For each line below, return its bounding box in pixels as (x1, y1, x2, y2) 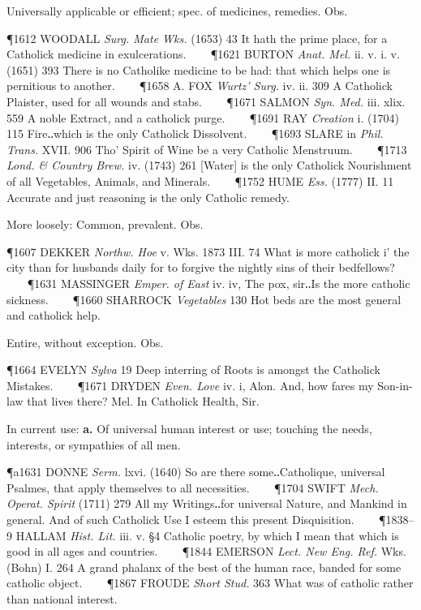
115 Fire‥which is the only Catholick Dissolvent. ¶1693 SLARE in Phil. (6, 125, 384, 142)
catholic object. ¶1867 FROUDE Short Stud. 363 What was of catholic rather (6, 574, 414, 591)
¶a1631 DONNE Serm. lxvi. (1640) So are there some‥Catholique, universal (6, 463, 385, 480)
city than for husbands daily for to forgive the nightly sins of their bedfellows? (6, 259, 395, 276)
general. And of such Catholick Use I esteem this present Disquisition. (6, 511, 354, 528)
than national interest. (6, 591, 118, 607)
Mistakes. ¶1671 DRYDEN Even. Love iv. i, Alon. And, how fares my (6, 376, 374, 393)
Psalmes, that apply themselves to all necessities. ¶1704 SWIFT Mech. (6, 479, 379, 496)
